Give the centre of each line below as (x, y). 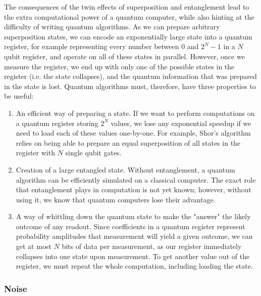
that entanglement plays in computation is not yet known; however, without (134, 189)
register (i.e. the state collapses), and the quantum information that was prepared (130, 76)
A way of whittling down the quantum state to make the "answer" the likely (133, 216)
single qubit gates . (93, 153)
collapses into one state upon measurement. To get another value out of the (133, 256)
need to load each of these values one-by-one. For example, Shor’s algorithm (133, 133)
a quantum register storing (57, 123)
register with (35, 153)
